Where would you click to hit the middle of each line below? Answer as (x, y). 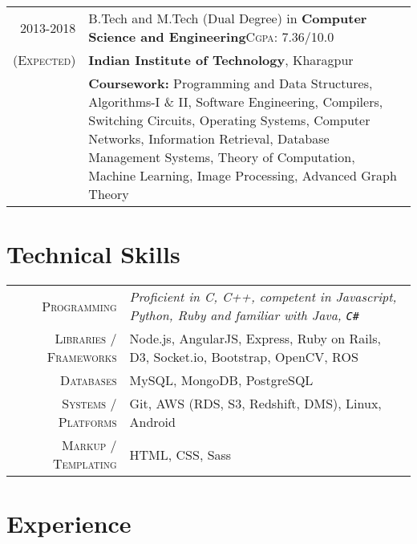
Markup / (89, 445)
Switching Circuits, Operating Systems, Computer (229, 120)
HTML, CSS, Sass (180, 454)
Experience (69, 524)
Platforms (87, 422)
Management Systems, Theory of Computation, (222, 157)
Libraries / (86, 339)
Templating (85, 464)
